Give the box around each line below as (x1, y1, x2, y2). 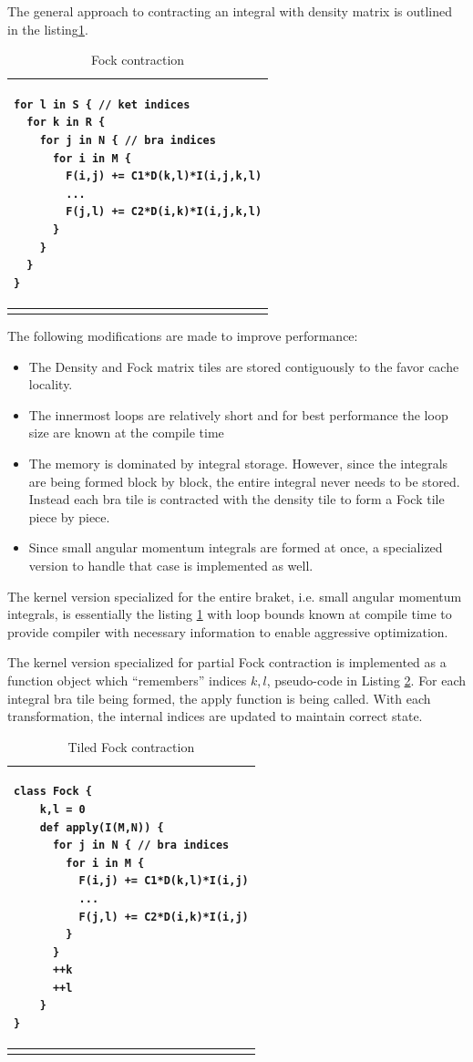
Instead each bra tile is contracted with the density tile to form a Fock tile (28, 490, 445, 509)
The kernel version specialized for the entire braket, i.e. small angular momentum (7, 586, 462, 605)
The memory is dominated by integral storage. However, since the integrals (28, 454, 448, 473)
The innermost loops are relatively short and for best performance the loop (28, 405, 448, 424)
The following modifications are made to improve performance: (7, 326, 358, 345)
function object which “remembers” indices (7, 670, 247, 689)
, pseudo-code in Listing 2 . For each (266, 670, 467, 689)
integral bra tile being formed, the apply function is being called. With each (7, 688, 431, 707)
